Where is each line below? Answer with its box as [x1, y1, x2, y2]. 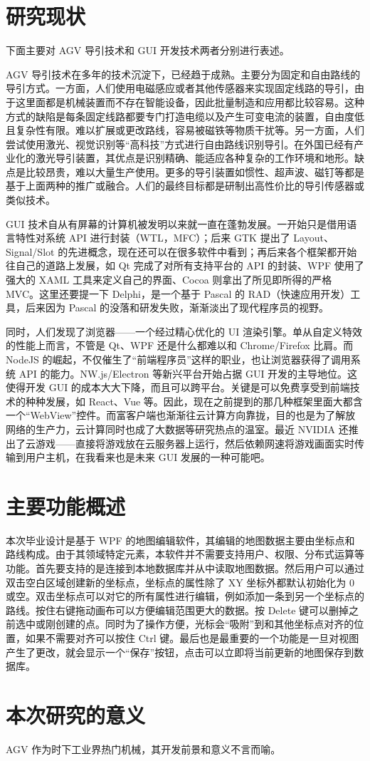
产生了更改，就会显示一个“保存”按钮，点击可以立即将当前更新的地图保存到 [6, 644, 354, 659]
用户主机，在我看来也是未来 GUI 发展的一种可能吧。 [25, 450, 270, 465]
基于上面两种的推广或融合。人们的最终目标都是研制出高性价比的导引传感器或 [6, 178, 364, 193]
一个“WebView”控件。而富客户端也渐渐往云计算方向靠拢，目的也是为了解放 [6, 408, 356, 423]
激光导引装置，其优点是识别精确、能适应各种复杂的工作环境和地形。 [35, 150, 354, 165]
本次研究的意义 [6, 700, 146, 729]
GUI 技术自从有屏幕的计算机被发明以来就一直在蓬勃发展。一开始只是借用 [6, 216, 347, 231]
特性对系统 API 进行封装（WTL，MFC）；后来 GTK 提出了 [15, 230, 290, 245]
